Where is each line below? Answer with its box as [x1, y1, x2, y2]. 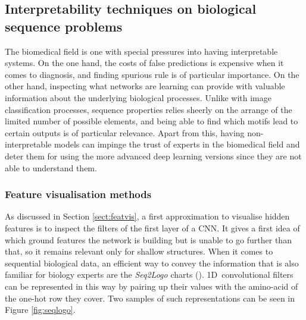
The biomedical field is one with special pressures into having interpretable [5, 45, 278, 57]
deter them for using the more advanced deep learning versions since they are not [5, 149, 302, 162]
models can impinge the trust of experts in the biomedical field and [54, 138, 300, 150]
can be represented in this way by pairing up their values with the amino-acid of [5, 280, 298, 292]
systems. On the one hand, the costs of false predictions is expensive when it [5, 57, 284, 69]
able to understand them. [5, 161, 97, 174]
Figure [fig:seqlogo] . [5, 303, 76, 316]
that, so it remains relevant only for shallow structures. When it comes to [5, 245, 273, 258]
